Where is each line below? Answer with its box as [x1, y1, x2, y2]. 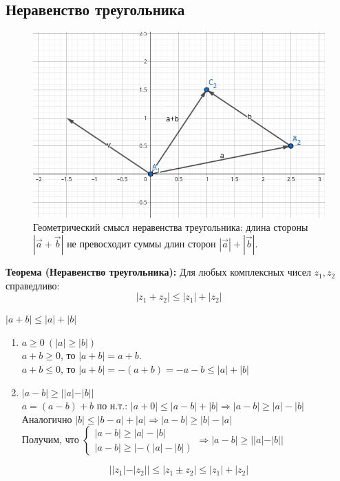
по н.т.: [96, 398, 128, 413]
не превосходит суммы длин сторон [67, 236, 216, 251]
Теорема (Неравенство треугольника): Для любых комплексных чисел [6, 265, 311, 279]
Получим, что [21, 432, 79, 447]
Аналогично [21, 411, 72, 426]
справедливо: [6, 278, 60, 292]
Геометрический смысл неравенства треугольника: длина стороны [33, 220, 308, 234]
